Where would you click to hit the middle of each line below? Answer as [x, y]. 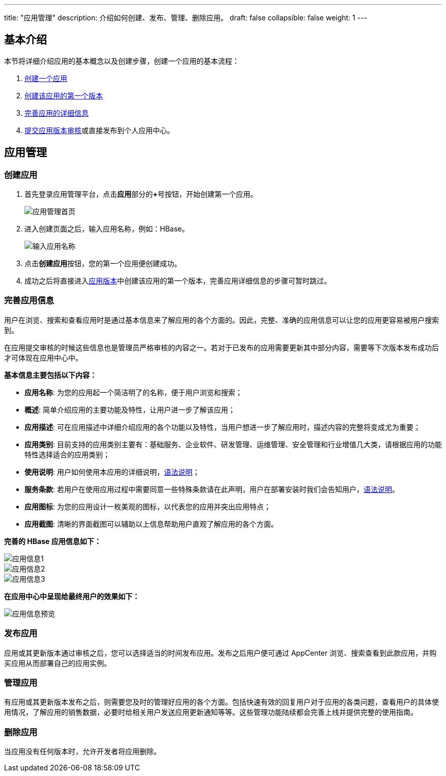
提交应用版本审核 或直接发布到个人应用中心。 [99, 130]
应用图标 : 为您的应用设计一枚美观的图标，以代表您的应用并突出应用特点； [148, 506]
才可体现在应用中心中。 [43, 357]
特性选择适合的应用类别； [67, 454]
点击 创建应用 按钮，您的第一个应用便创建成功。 [103, 264]
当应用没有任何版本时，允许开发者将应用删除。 [82, 752]
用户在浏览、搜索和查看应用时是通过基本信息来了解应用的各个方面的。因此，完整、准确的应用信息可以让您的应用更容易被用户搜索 [221, 320]
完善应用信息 [29, 301]
